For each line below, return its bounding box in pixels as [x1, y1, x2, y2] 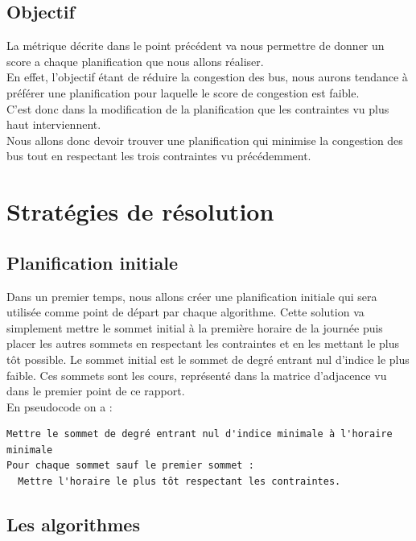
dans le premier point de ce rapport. [6, 382, 185, 399]
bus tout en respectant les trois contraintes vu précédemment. [6, 147, 311, 164]
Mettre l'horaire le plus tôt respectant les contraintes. [18, 476, 341, 488]
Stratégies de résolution [6, 195, 274, 228]
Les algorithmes [6, 512, 140, 537]
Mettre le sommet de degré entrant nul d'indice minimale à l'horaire [6, 428, 393, 440]
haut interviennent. [6, 116, 101, 133]
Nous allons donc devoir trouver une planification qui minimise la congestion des [6, 131, 403, 148]
